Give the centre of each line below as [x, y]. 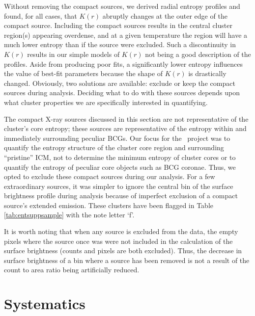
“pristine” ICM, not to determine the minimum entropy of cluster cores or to [120, 157]
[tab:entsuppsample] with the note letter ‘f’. [69, 215]
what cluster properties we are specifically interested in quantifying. [106, 102]
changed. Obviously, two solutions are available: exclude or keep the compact [120, 83]
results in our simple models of [73, 54]
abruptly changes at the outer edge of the [165, 15]
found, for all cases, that [41, 15]
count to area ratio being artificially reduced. [72, 270]
